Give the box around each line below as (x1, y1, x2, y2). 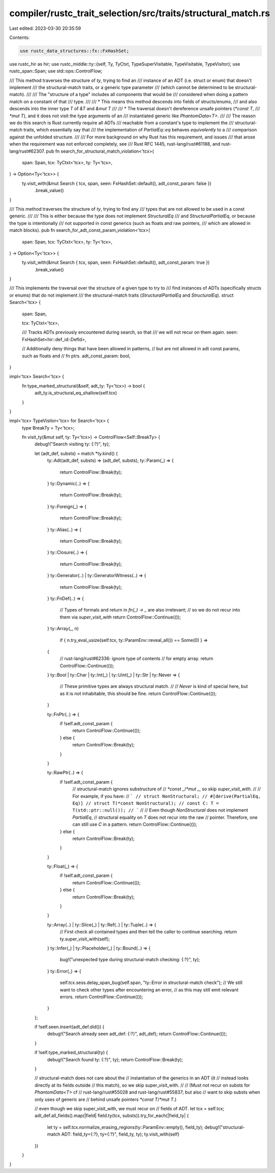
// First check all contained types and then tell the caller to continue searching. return (60, 929, 237, 935)
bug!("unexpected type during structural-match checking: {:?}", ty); (60, 957, 200, 963)
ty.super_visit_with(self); (60, 935, 111, 942)
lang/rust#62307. (9, 148, 45, 154)
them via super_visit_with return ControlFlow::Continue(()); (60, 614, 181, 620)
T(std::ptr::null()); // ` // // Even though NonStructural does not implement (72, 807, 248, 813)
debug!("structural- (204, 1124, 245, 1130)
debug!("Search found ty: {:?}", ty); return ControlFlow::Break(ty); (47, 1056, 184, 1062)
